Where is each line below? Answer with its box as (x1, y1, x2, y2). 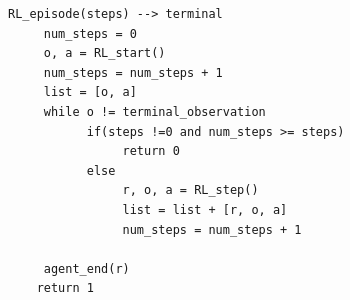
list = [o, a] (43, 85, 137, 100)
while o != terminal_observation (43, 104, 266, 119)
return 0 (122, 144, 180, 159)
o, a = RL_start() (43, 46, 166, 61)
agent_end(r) (43, 261, 130, 276)
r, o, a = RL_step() (122, 183, 259, 198)
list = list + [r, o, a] (122, 202, 288, 217)
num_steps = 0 (43, 26, 137, 41)
